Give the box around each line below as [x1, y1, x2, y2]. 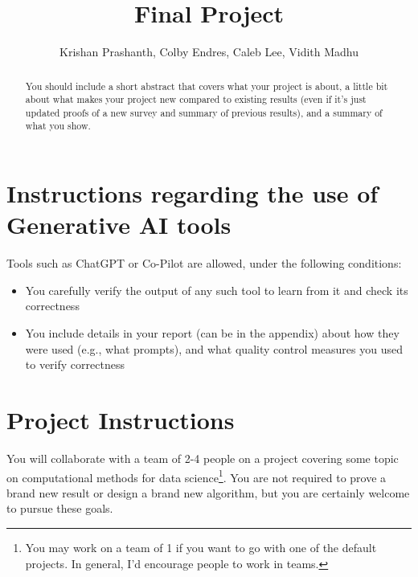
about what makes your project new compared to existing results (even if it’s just [25, 92, 367, 106]
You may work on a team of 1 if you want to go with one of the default [25, 538, 377, 555]
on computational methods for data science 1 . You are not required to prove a [6, 466, 387, 485]
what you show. [25, 119, 91, 133]
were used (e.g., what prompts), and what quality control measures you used [25, 340, 403, 357]
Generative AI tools [6, 208, 232, 241]
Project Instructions [6, 403, 235, 436]
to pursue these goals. [6, 500, 113, 517]
